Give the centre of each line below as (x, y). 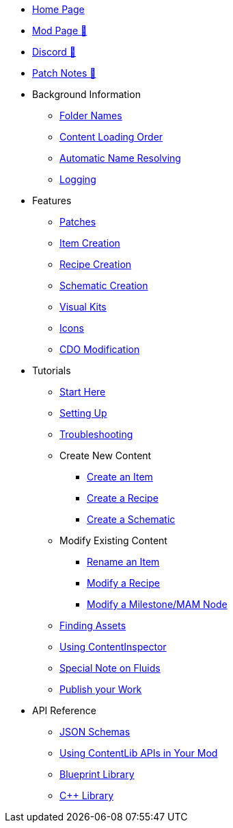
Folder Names (91, 115)
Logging (78, 179)
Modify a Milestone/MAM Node (157, 604)
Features (52, 200)
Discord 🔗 (54, 52)
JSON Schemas (95, 732)
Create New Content (106, 455)
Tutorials (52, 370)
